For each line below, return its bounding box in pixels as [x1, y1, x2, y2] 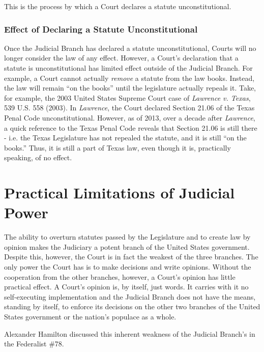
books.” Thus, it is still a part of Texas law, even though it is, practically [4, 142, 231, 153]
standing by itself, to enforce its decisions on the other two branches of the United [4, 301, 260, 312]
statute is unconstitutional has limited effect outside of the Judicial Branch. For [4, 63, 253, 73]
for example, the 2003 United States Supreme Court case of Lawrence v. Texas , [4, 92, 251, 103]
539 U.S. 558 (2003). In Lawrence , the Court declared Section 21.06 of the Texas [4, 102, 255, 113]
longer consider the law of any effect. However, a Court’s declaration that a [4, 52, 239, 63]
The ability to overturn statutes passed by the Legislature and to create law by [4, 231, 251, 242]
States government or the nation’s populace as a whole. [4, 311, 177, 321]
